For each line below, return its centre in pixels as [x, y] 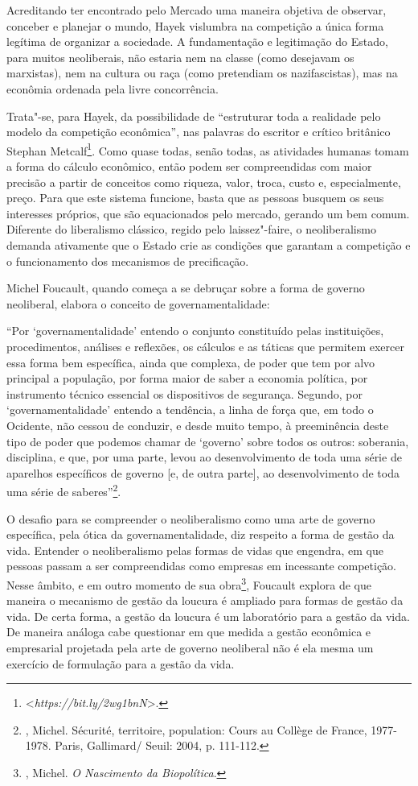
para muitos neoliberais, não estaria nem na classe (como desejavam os [180, 57]
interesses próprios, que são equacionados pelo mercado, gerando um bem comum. [208, 213]
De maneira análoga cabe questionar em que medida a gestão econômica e [189, 632]
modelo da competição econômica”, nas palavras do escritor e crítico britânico [199, 132]
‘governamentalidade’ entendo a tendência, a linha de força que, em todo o [190, 410]
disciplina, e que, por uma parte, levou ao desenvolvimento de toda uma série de [204, 457]
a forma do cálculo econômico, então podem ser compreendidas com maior [189, 166]
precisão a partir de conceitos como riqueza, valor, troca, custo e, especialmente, [204, 182]
